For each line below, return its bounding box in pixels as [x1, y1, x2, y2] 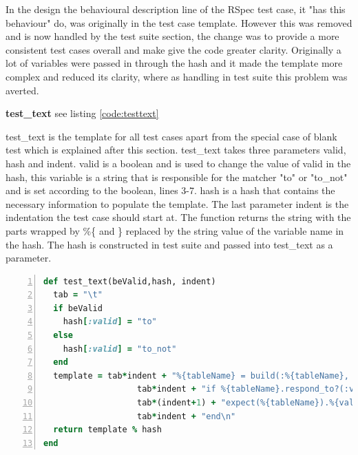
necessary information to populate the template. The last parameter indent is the [6, 196, 349, 211]
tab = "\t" [53, 290, 103, 300]
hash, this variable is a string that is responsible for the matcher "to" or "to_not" [6, 169, 348, 184]
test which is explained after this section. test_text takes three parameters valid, [6, 142, 346, 157]
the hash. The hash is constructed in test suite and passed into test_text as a [6, 237, 333, 251]
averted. [6, 83, 39, 97]
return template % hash [53, 425, 162, 435]
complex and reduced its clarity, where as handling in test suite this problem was [6, 69, 348, 83]
